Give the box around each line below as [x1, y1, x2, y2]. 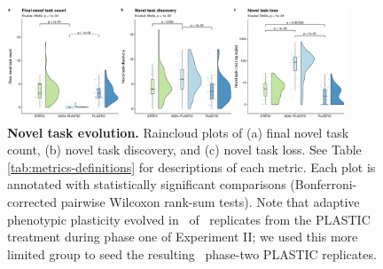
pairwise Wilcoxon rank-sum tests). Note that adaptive [60, 193, 360, 211]
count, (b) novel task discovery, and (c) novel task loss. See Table [7, 140, 362, 159]
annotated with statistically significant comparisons [7, 175, 286, 194]
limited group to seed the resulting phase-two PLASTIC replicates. [7, 244, 377, 263]
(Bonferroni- [290, 175, 357, 194]
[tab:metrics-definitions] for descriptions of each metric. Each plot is [7, 157, 376, 176]
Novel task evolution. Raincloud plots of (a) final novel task [7, 123, 349, 141]
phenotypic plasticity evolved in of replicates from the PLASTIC [7, 210, 371, 228]
